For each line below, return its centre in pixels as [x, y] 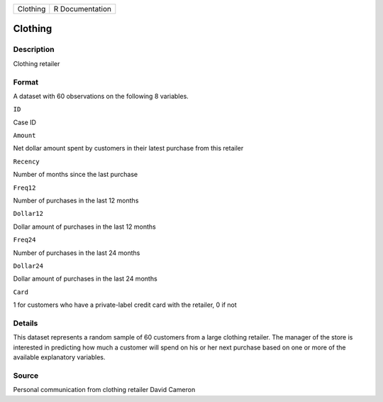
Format [26, 82]
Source [26, 375]
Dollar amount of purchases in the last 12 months [84, 227]
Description [34, 50]
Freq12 [24, 188]
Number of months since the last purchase [76, 175]
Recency [27, 161]
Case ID [25, 122]
